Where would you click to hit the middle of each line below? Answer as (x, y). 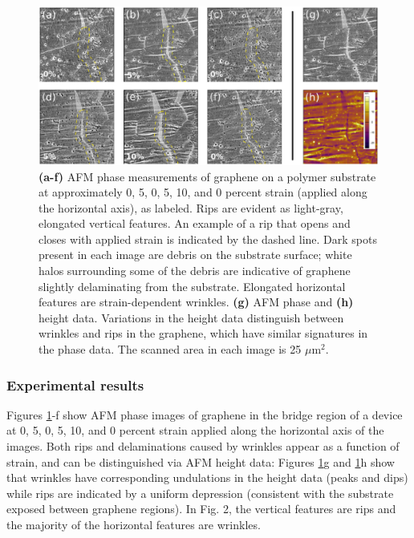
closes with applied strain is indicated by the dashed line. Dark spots (208, 239)
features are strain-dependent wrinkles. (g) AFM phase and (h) (196, 302)
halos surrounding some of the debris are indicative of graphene (195, 271)
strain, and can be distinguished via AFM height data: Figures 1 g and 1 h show (201, 461)
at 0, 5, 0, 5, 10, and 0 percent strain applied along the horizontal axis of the (195, 430)
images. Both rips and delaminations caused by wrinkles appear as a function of (203, 446)
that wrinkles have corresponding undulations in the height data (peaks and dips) (207, 477)
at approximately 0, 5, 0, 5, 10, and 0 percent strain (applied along (203, 192)
